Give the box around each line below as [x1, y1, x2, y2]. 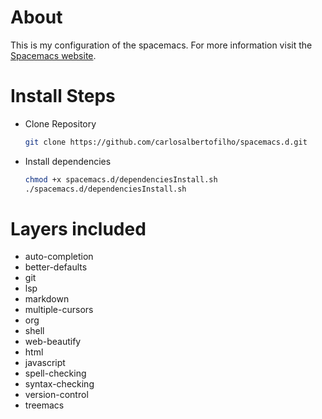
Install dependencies [24, 155, 112, 167]
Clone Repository [24, 117, 97, 130]
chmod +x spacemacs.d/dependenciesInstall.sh [24, 174, 218, 185]
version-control [24, 389, 89, 401]
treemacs [24, 399, 65, 411]
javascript [24, 357, 66, 369]
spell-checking [24, 367, 87, 380]
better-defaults [24, 261, 88, 273]
